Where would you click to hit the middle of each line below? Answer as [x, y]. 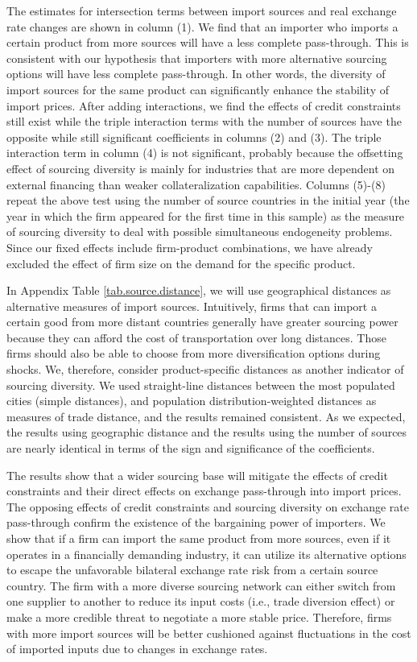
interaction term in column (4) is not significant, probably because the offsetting [205, 153]
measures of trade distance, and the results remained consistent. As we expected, [206, 416]
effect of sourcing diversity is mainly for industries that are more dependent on [201, 168]
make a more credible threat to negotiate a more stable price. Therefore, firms [199, 616]
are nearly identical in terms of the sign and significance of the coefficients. [191, 448]
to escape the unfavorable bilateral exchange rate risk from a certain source [192, 570]
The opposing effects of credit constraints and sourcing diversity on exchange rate [208, 506]
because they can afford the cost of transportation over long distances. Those [196, 337]
